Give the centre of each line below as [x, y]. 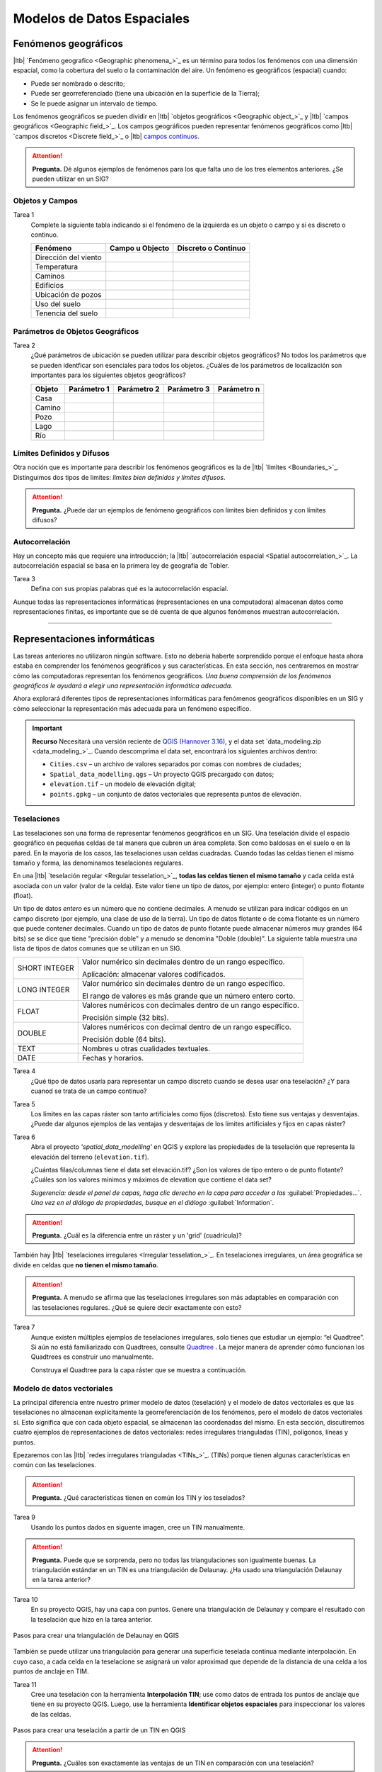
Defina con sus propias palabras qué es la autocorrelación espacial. [130, 589]
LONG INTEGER [44, 990]
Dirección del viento [68, 257]
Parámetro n [239, 388]
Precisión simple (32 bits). [125, 1018]
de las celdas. [51, 1714]
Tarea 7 [24, 1327]
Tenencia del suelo [66, 313]
